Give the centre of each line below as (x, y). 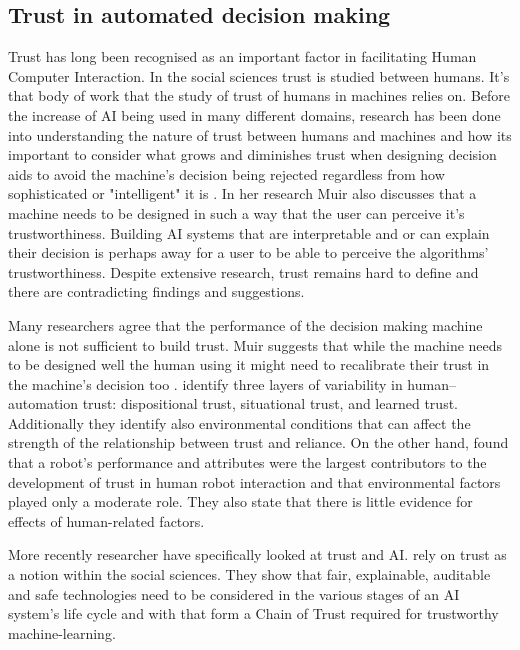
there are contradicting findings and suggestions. (156, 291)
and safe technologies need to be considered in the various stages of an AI (234, 593)
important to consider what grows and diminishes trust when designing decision (252, 154)
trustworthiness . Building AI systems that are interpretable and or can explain (249, 232)
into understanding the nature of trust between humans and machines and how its (260, 134)
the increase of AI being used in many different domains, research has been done (254, 114)
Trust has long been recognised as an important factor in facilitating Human (242, 56)
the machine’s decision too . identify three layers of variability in (205, 383)
